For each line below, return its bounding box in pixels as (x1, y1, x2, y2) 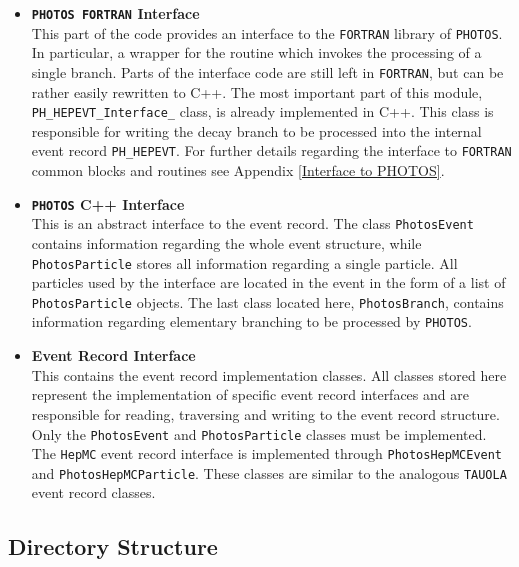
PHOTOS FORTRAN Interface (31, 3, 200, 23)
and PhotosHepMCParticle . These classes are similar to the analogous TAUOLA (31, 462, 507, 483)
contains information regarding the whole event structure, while (31, 232, 422, 253)
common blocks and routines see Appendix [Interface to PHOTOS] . (31, 160, 445, 181)
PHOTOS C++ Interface (31, 193, 185, 214)
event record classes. (31, 482, 156, 503)
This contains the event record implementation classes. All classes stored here (31, 364, 507, 385)
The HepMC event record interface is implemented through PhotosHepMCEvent (31, 443, 503, 464)
